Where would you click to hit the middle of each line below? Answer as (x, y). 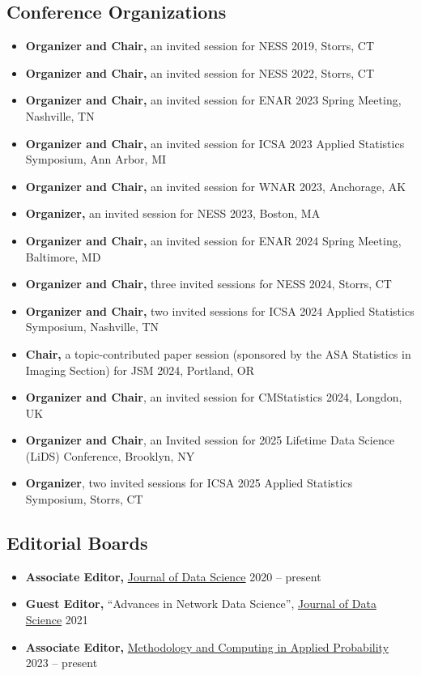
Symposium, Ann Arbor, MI (96, 159)
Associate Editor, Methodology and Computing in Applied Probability (207, 646)
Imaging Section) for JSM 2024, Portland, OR (140, 370)
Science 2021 (57, 620)
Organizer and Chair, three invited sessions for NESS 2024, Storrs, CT (208, 284)
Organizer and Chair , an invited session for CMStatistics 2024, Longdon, (214, 397)
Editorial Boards (77, 543)
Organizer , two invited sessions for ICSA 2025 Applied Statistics (189, 483)
